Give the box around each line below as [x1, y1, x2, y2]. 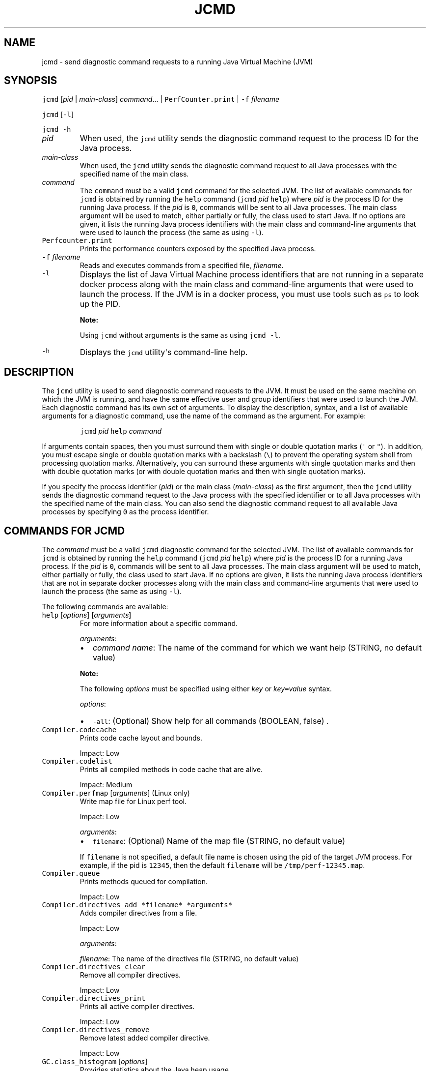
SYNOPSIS [4, 74, 57, 87]
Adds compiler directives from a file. [80, 909, 197, 918]
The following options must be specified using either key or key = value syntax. [80, 684, 332, 693]
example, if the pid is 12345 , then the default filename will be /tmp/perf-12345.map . [80, 861, 365, 870]
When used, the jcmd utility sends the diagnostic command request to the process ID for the [80, 133, 419, 144]
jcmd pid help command [80, 427, 161, 436]
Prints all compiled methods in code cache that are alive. [80, 765, 263, 774]
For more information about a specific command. [80, 619, 238, 628]
